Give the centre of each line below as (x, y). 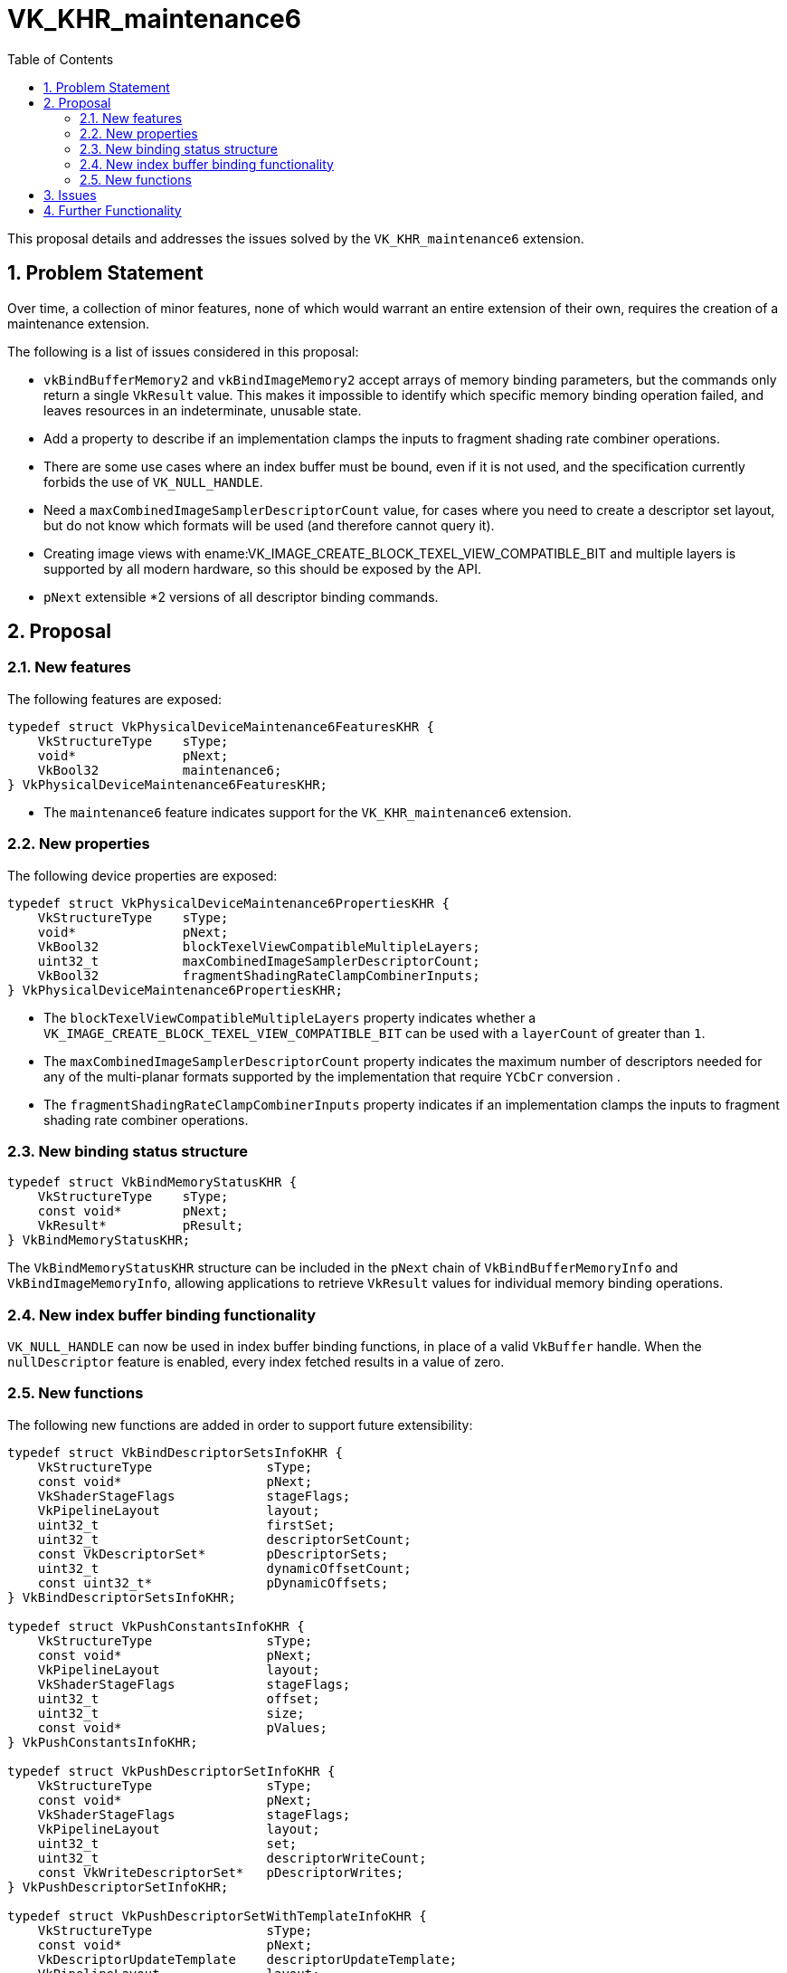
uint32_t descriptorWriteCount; (232, 1858)
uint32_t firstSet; (186, 1525)
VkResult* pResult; (141, 1226)
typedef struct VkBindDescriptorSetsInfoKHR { (175, 1452)
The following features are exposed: (115, 699)
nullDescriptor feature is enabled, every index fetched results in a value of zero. (256, 1362)
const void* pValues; (183, 1727)
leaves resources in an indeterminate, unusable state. (203, 410)
